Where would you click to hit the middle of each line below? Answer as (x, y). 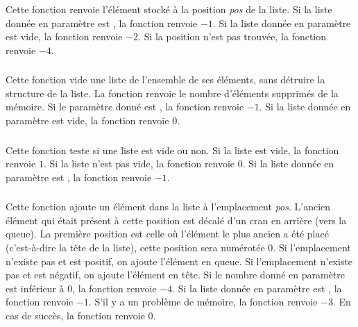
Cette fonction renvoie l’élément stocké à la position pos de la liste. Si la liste (169, 9)
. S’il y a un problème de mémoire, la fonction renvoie (203, 302)
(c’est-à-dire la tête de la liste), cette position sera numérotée (135, 248)
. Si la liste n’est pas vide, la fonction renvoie (139, 163)
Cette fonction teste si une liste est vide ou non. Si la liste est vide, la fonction (172, 150)
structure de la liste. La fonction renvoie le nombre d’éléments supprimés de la (172, 93)
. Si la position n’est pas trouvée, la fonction (232, 36)
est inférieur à (35, 288)
